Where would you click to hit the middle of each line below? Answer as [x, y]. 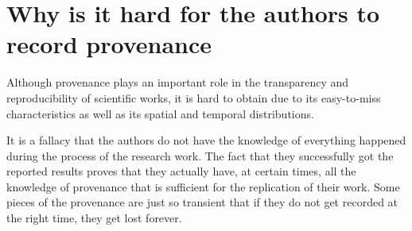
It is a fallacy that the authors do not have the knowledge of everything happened [206, 140]
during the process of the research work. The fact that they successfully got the [200, 155]
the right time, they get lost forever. [94, 218]
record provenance [109, 44]
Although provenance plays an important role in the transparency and [178, 82]
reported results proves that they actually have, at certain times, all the [181, 171]
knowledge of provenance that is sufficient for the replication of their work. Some [203, 186]
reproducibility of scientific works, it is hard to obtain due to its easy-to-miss [194, 97]
